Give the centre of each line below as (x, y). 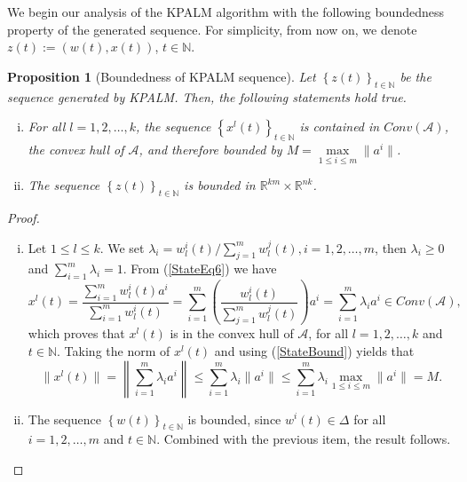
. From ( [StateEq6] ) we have (200, 269)
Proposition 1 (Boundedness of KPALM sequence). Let (162, 76)
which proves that (76, 333)
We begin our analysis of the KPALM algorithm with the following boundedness (226, 12)
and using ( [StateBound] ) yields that (314, 350)
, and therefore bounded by (210, 149)
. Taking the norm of (114, 350)
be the (416, 76)
